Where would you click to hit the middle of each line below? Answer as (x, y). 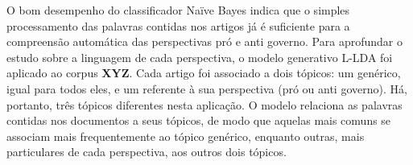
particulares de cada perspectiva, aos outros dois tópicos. (147, 152)
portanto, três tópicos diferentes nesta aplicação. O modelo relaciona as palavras (204, 104)
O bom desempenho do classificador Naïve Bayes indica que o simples (178, 10)
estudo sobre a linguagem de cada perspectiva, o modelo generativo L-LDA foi (200, 57)
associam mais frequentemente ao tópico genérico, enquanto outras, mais (186, 136)
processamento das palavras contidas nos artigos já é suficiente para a (178, 25)
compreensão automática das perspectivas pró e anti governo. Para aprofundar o (204, 41)
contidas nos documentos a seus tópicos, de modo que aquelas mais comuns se (199, 120)
